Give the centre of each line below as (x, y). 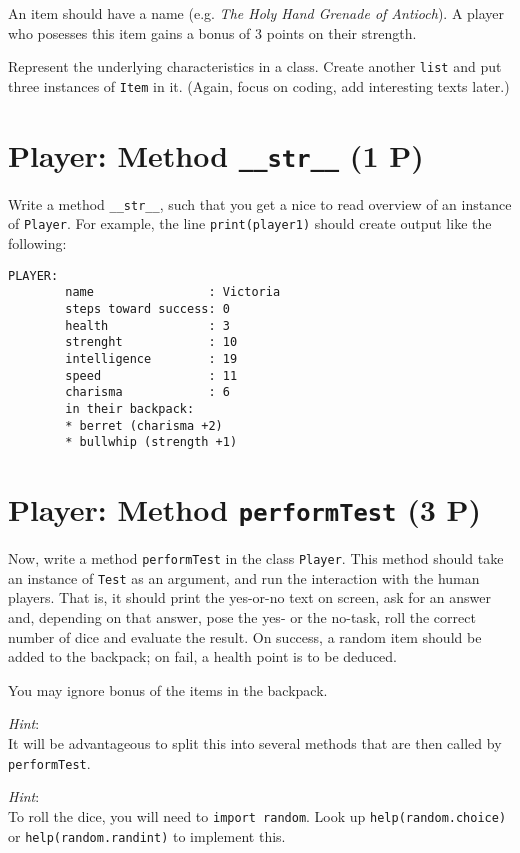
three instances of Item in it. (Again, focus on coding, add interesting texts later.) (259, 85)
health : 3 (147, 325)
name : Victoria (173, 292)
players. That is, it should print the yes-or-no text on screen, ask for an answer (249, 597)
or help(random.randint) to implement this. (147, 835)
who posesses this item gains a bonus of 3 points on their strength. (212, 32)
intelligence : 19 (151, 358)
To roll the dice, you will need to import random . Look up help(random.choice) (257, 815)
